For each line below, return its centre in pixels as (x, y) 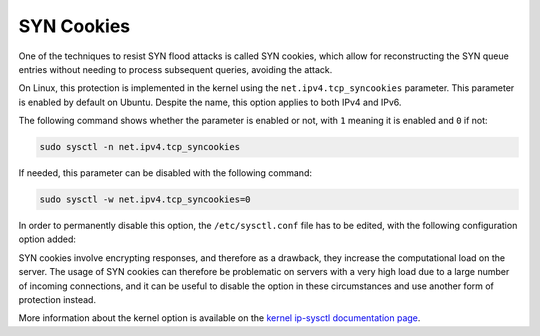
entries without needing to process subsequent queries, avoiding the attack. (175, 69)
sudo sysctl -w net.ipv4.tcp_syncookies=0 (145, 199)
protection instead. (57, 299)
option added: (47, 239)
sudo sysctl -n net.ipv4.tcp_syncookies (139, 147)
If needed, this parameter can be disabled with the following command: (165, 173)
